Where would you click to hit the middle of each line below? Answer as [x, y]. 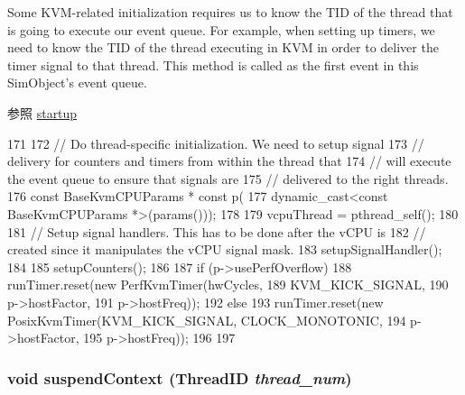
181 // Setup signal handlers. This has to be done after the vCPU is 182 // [217, 231]
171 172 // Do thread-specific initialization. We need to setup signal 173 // [216, 143]
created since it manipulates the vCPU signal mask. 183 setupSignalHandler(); [225, 249]
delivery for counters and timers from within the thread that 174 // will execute [229, 161]
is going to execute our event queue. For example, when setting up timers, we [221, 29]
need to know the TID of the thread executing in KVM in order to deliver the [223, 47]
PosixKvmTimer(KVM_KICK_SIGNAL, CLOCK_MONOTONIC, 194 [207, 320]
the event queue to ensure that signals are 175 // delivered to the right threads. [228, 178]
